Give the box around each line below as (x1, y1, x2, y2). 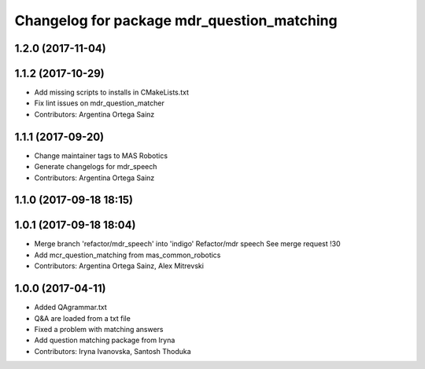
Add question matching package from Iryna (34, 335, 176, 345)
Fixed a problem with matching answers (34, 324, 164, 334)
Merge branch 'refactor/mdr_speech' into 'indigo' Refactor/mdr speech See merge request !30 (34, 239, 342, 249)
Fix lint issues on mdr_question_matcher (34, 98, 165, 108)
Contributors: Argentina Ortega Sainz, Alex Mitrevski (34, 261, 205, 271)
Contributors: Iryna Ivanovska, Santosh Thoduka (34, 346, 192, 356)
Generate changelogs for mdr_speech (34, 162, 157, 172)
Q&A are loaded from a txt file (34, 313, 131, 323)
